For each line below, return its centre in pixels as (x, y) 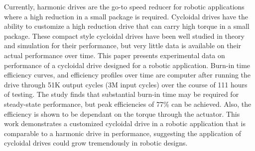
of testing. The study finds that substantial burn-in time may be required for (122, 94)
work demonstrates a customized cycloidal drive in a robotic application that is (125, 123)
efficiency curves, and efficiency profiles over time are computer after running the (127, 75)
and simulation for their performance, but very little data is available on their (123, 45)
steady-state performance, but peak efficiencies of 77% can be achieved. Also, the (128, 104)
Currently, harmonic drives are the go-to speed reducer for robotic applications (124, 6)
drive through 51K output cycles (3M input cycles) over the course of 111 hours (126, 84)
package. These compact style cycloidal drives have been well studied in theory (124, 36)
